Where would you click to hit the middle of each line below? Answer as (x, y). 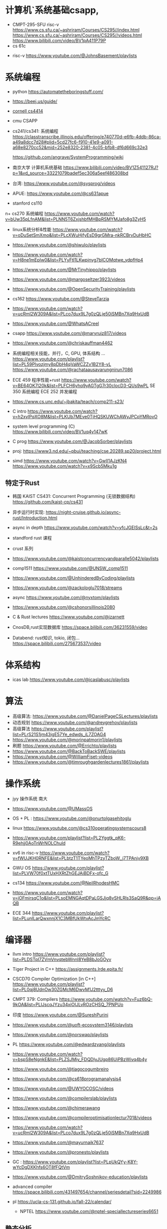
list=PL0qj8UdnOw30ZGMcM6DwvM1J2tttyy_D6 (63, 990)
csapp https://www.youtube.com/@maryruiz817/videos (69, 333)
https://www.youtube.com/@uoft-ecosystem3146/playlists (73, 1025)
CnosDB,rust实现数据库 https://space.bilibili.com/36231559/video (80, 627)
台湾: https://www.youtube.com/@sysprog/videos (64, 183)
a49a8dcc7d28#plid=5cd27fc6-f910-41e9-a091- (63, 142)
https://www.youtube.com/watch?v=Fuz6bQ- (106, 999)
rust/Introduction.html (35, 517)
